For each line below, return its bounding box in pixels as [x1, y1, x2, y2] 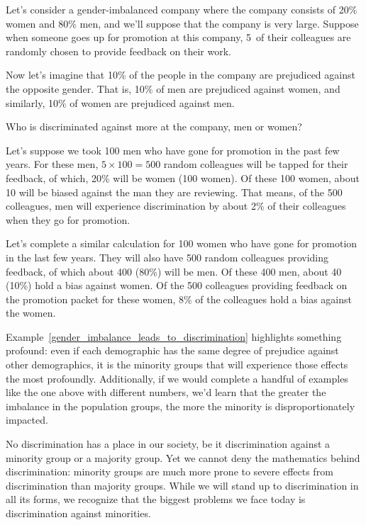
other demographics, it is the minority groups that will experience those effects [6, 357, 348, 372]
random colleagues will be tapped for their [163, 157, 348, 171]
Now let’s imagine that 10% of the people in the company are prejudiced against [6, 67, 355, 82]
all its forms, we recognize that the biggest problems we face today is [6, 492, 306, 507]
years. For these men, [6, 157, 99, 171]
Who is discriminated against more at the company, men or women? [6, 119, 302, 134]
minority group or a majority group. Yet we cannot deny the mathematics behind [6, 450, 360, 465]
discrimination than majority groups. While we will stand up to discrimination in [6, 478, 359, 492]
